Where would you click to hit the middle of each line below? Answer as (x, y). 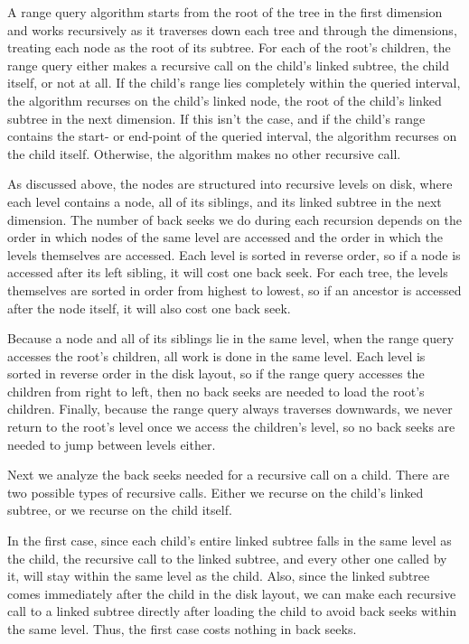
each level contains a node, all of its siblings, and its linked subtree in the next (225, 201)
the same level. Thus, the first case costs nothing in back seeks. (182, 629)
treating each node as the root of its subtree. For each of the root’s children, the (229, 47)
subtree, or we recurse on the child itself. (120, 510)
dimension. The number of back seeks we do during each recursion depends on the (234, 219)
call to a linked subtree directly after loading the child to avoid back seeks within (232, 611)
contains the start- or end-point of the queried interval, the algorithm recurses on (232, 136)
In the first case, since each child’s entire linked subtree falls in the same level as (230, 541)
